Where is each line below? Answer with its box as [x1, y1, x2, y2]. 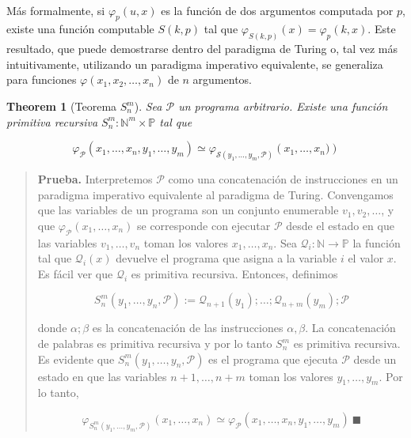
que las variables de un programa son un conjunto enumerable [37, 202, 339, 218]
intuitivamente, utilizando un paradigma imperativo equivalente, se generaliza [6, 55, 383, 72]
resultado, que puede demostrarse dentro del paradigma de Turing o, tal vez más [6, 40, 398, 57]
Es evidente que [37, 350, 115, 367]
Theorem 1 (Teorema [6, 98, 117, 115]
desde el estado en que [286, 217, 394, 233]
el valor [348, 250, 384, 266]
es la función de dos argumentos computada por [161, 2, 394, 18]
